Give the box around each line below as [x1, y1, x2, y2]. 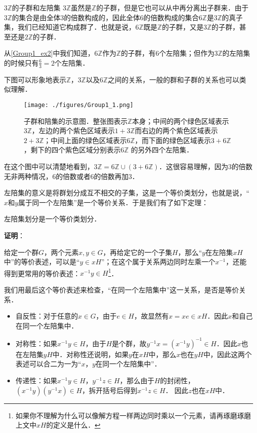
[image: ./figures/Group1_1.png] [24, 101, 133, 108]
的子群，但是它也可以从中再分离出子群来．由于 [96, 2, 249, 12]
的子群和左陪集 [12, 2, 61, 12]
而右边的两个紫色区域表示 [134, 125, 218, 136]
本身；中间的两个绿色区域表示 [132, 115, 229, 126]
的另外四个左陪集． [131, 144, 194, 155]
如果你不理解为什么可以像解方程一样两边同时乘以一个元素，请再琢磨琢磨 [15, 410, 251, 420]
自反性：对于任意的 [15, 311, 78, 321]
